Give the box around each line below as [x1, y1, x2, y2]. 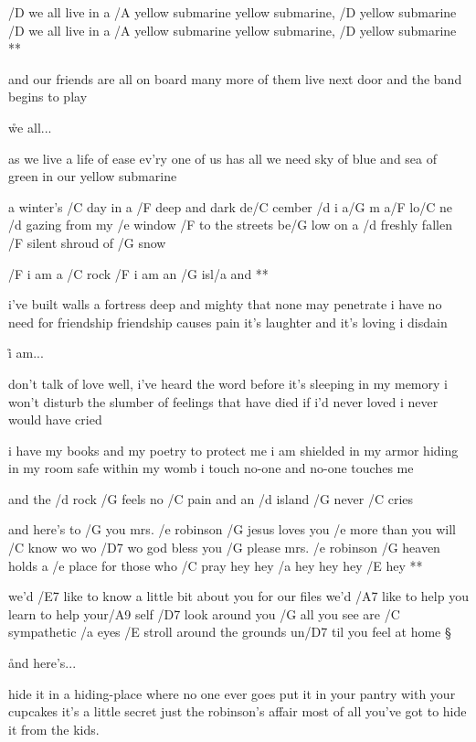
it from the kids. [8, 719, 100, 738]
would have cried [8, 410, 102, 429]
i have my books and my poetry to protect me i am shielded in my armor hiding [8, 440, 459, 459]
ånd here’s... [8, 653, 77, 672]
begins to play [8, 87, 88, 106]
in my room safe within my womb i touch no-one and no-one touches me [8, 458, 414, 478]
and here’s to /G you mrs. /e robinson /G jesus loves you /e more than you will [8, 520, 456, 539]
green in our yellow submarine [8, 167, 177, 186]
